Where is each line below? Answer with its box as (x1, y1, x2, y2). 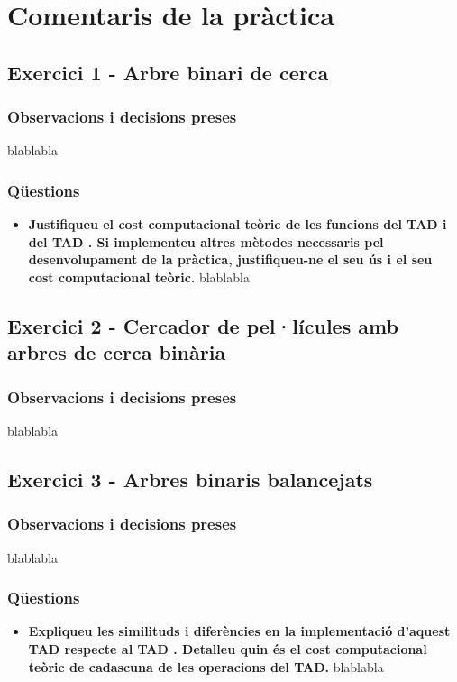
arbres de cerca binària (7, 338, 226, 366)
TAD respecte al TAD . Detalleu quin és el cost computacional (28, 639, 427, 658)
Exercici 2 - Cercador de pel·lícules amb (7, 311, 398, 339)
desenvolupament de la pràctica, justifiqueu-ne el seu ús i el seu (28, 250, 433, 269)
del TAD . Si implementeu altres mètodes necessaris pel (28, 232, 384, 251)
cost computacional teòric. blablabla (28, 267, 250, 286)
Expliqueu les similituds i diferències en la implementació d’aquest (28, 622, 451, 641)
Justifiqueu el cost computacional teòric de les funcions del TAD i (28, 215, 447, 234)
